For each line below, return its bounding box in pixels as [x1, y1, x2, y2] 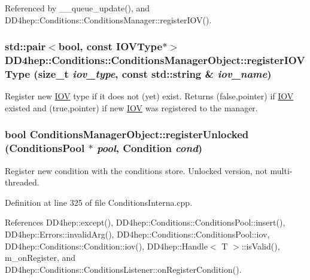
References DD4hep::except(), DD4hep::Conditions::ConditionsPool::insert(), [5, 216, 285, 229]
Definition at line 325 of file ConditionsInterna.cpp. [5, 196, 193, 208]
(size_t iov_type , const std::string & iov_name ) [34, 66, 272, 81]
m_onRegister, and [5, 251, 76, 264]
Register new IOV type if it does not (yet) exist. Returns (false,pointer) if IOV [5, 90, 294, 102]
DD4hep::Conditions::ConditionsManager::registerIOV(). [5, 13, 212, 26]
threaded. [5, 176, 39, 188]
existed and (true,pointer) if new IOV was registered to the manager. [5, 101, 258, 114]
